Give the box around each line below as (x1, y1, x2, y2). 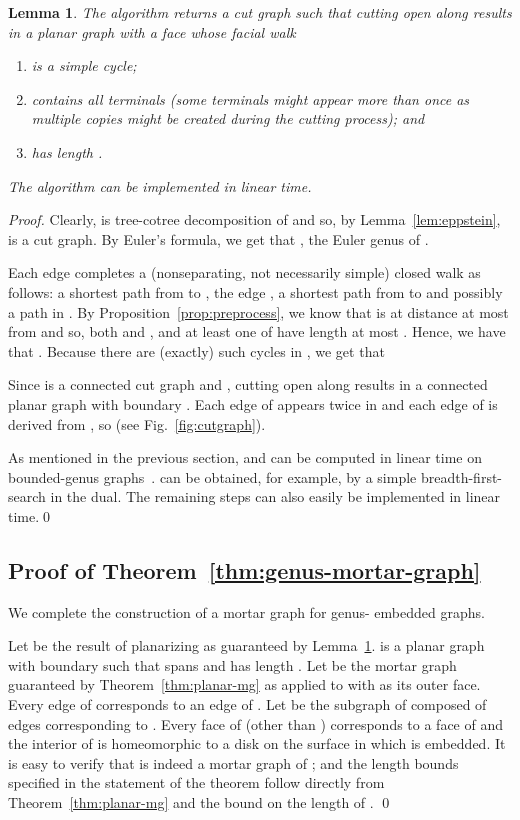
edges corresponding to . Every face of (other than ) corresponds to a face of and (8, 713, 504, 734)
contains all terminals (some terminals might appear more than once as (31, 88, 470, 109)
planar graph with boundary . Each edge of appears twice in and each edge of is (8, 393, 498, 414)
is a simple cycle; (31, 55, 137, 76)
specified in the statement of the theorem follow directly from (8, 772, 385, 793)
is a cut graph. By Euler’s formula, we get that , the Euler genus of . (8, 228, 429, 249)
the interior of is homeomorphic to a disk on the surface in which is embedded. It (8, 733, 506, 754)
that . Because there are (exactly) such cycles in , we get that (8, 340, 385, 361)
